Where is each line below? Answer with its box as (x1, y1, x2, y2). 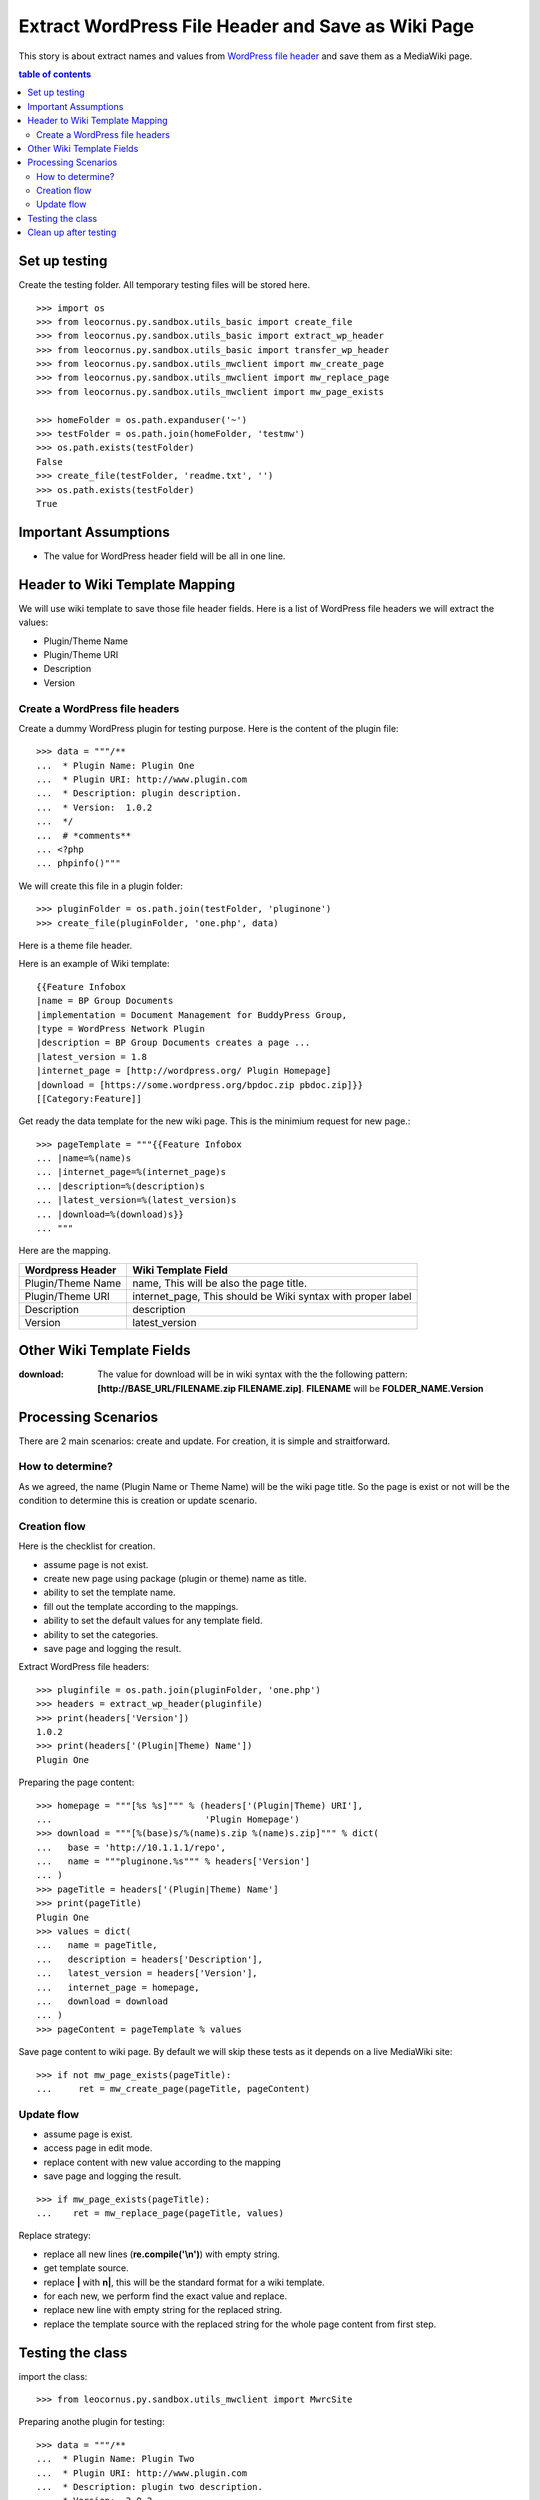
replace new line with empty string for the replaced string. (43, 2304, 283, 2316)
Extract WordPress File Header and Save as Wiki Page (18, 15, 475, 37)
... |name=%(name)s (36, 1153, 132, 1164)
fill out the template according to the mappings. (43, 1600, 239, 1612)
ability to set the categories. (43, 1628, 159, 1640)
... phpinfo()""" (36, 858, 121, 869)
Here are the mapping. (18, 1245, 112, 1257)
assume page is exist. (43, 2128, 134, 2140)
